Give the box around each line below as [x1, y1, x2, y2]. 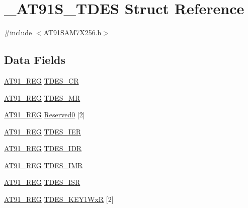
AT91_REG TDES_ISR [4, 177, 80, 187]
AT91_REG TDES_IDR [4, 143, 82, 154]
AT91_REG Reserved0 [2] [4, 109, 85, 120]
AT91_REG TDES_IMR [4, 160, 83, 170]
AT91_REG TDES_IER [4, 126, 81, 136]
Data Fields [4, 52, 66, 67]
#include [4, 27, 32, 38]
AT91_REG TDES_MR [4, 92, 80, 103]
